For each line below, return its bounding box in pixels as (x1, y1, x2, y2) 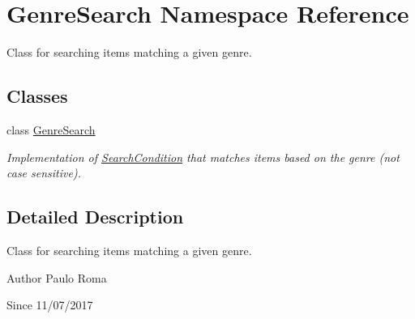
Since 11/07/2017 (6, 296, 93, 313)
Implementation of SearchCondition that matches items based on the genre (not (6, 148, 400, 165)
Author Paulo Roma (6, 269, 107, 286)
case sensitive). (6, 164, 81, 181)
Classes (6, 83, 68, 108)
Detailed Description (6, 204, 184, 229)
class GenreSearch (6, 121, 96, 138)
